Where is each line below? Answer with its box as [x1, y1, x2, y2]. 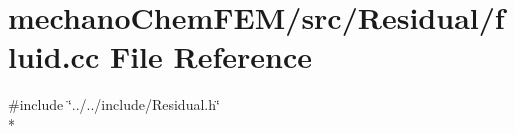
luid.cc [8, 36, 100, 77]
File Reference [109, 36, 313, 77]
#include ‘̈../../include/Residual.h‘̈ [8, 94, 220, 115]
